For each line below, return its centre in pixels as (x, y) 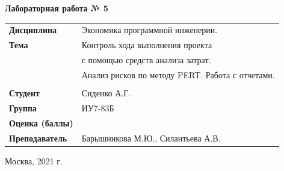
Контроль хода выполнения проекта (147, 45)
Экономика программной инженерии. (150, 30)
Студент (24, 92)
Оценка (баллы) (41, 123)
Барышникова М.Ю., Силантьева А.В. (151, 138)
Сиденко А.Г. (106, 92)
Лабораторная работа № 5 (57, 8)
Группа (23, 107)
